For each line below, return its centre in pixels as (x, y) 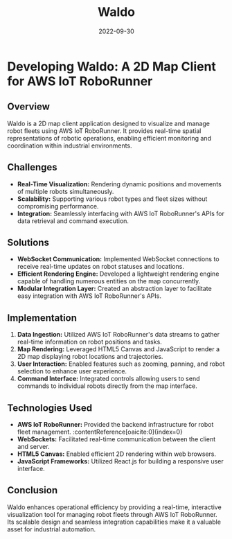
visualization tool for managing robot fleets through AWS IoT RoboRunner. (112, 514)
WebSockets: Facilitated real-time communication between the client (116, 439)
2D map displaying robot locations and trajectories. (90, 357)
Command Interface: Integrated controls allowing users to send (108, 379)
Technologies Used (50, 408)
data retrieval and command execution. (73, 221)
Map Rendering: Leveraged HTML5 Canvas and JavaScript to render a (118, 349)
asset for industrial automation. (51, 529)
